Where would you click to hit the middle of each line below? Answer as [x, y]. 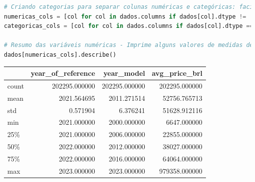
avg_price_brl [177, 73]
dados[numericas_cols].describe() [60, 55]
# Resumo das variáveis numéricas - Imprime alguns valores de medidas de [129, 45]
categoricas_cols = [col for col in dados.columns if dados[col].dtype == [129, 26]
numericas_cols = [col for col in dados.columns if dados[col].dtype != [125, 16]
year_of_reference [63, 73]
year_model [124, 73]
